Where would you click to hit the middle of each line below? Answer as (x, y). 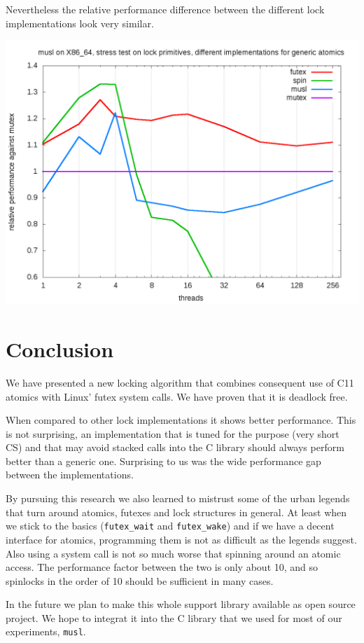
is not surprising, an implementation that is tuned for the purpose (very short (173, 433)
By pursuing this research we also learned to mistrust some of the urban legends (178, 498)
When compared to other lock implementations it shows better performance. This (181, 420)
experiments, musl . (46, 631)
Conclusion (60, 348)
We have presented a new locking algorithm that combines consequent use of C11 (180, 382)
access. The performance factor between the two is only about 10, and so (162, 567)
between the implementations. (70, 475)
